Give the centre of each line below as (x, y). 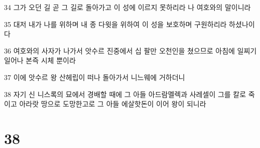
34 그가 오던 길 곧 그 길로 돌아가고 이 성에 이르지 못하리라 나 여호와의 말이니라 (127, 7)
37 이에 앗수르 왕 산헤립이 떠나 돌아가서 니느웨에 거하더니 (95, 77)
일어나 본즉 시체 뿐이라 (40, 60)
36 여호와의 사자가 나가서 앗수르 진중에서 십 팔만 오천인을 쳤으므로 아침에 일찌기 (131, 50)
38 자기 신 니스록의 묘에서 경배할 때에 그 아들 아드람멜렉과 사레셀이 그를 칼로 (125, 94)
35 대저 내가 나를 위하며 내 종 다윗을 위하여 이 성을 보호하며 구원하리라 (115, 24)
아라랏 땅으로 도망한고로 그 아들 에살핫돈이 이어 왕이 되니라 (113, 104)
